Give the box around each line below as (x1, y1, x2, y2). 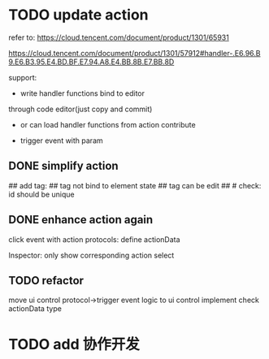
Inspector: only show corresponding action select (8, 250, 175, 260)
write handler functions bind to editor (20, 88, 145, 98)
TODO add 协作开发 (8, 335, 140, 353)
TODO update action (8, 6, 149, 24)
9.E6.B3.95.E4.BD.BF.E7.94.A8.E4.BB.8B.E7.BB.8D (8, 57, 175, 67)
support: (8, 72, 37, 82)
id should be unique (8, 189, 75, 199)
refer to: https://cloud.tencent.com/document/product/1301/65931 (8, 32, 229, 42)
